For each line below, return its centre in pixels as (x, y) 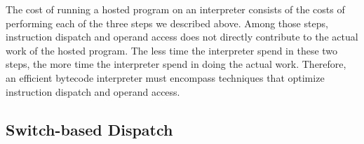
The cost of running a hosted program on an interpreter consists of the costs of (175, 9)
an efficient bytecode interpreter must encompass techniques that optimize (165, 77)
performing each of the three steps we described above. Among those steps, (167, 23)
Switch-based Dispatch (89, 129)
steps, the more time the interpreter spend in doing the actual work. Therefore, (176, 64)
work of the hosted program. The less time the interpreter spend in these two (172, 50)
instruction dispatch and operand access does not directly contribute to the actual (182, 37)
